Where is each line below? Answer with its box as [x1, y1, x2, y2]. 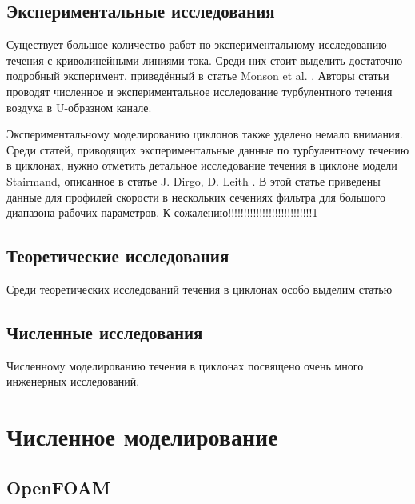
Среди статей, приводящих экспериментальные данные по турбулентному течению [6, 141, 409, 158]
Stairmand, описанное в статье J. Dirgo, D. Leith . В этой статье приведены [6, 172, 381, 189]
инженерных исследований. [6, 373, 140, 390]
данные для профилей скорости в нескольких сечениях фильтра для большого [6, 188, 385, 205]
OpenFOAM [6, 474, 110, 499]
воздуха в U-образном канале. [6, 98, 152, 115]
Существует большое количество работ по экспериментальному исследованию [6, 36, 387, 53]
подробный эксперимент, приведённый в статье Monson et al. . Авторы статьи [6, 67, 389, 84]
